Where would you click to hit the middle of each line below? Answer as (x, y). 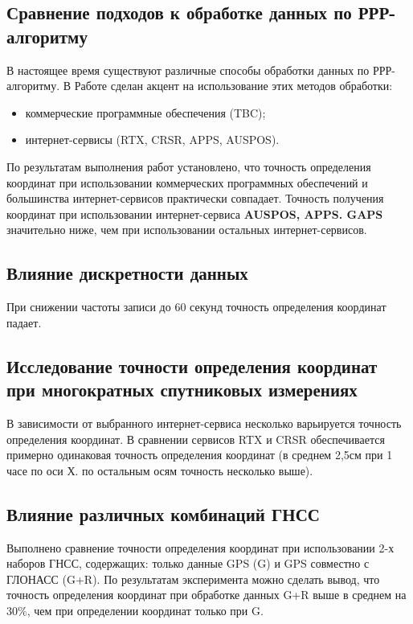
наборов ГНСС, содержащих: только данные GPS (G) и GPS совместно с (188, 563)
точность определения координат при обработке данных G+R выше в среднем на (206, 595)
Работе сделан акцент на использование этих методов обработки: (233, 86)
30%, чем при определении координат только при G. (135, 610)
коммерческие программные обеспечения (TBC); (145, 112)
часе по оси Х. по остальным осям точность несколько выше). (160, 470)
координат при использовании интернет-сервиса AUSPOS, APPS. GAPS (195, 213)
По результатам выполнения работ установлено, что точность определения (189, 166)
